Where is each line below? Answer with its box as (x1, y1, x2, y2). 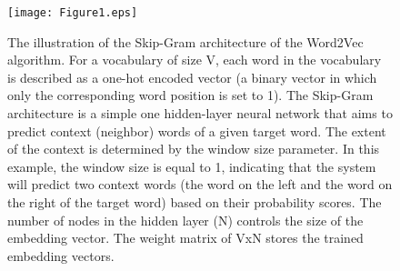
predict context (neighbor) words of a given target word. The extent (7, 121, 386, 140)
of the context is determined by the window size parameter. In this (7, 139, 380, 158)
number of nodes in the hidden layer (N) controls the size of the (7, 210, 364, 229)
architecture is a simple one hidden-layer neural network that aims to (7, 104, 393, 123)
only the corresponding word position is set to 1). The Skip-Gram (7, 85, 374, 105)
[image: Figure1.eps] (7, 6, 138, 19)
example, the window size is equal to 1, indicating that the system (7, 156, 376, 176)
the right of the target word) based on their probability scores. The (7, 193, 382, 211)
